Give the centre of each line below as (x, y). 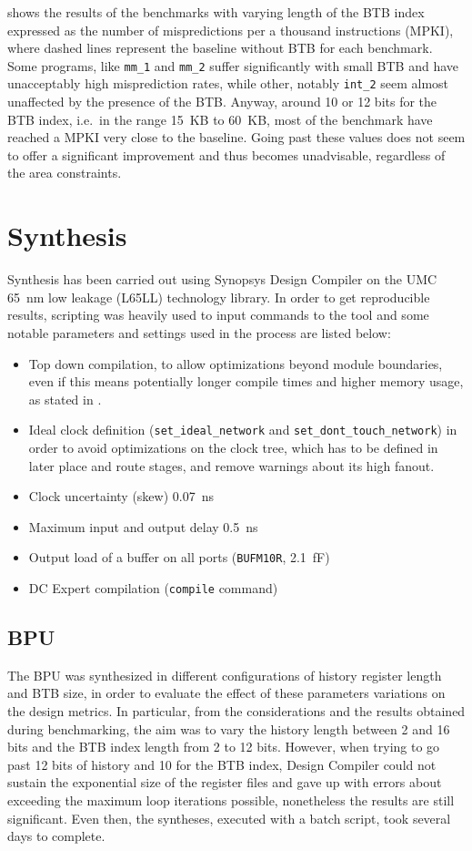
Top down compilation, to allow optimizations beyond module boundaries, (236, 363)
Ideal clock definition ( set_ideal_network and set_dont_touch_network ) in (243, 430)
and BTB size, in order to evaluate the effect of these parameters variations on (226, 693)
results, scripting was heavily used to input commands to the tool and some (218, 315)
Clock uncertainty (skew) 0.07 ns (121, 496)
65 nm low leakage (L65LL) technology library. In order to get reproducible (219, 297)
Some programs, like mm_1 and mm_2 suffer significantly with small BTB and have (233, 65)
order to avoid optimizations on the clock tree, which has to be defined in (233, 447)
